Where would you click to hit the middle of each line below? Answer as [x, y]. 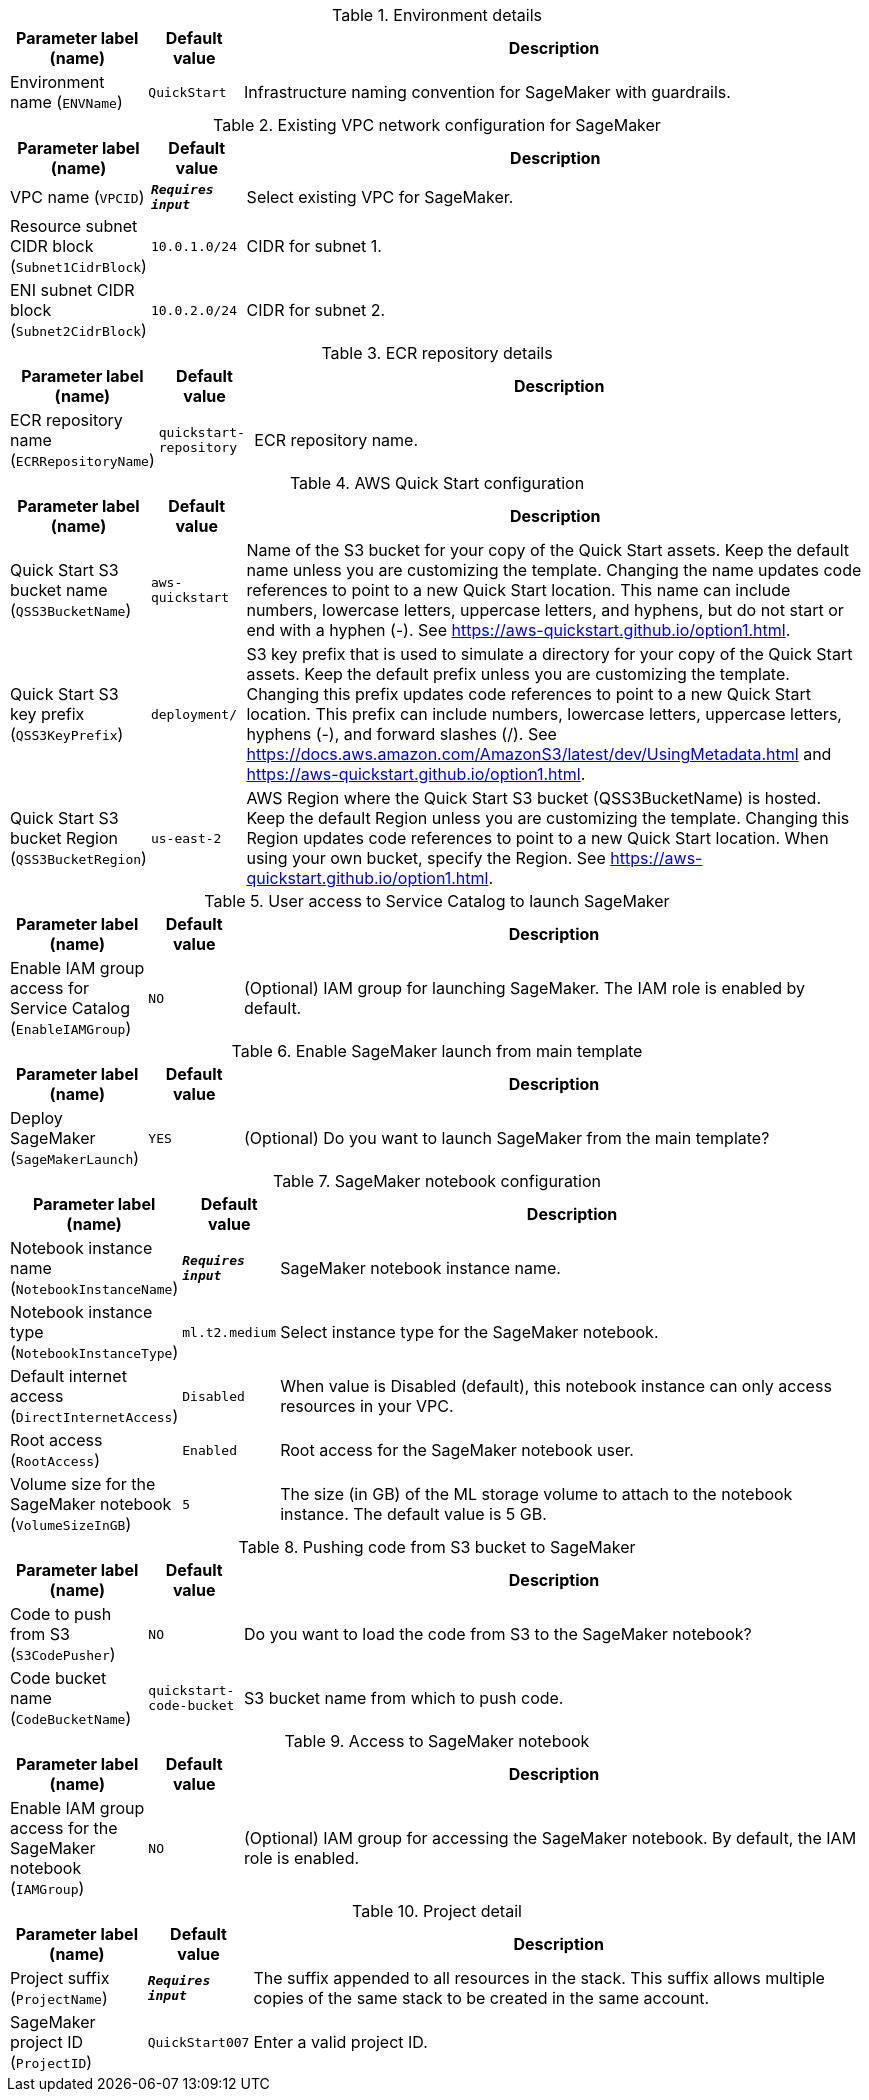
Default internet [68, 1376]
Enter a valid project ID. [340, 2042]
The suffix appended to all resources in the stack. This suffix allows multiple [539, 1978]
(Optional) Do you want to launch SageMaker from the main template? [507, 1138]
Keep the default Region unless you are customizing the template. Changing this [548, 818]
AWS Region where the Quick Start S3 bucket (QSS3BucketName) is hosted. [534, 798]
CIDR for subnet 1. [314, 246]
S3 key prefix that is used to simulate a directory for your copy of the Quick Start [549, 654]
